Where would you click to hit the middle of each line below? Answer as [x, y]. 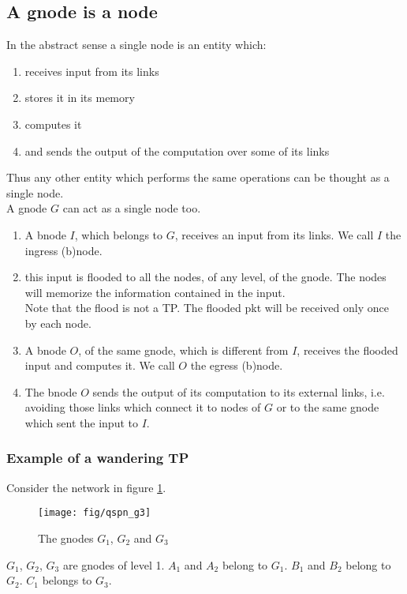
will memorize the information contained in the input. [155, 292]
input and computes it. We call [100, 365]
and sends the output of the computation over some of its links [177, 150]
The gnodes [66, 538]
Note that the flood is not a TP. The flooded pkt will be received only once [207, 308]
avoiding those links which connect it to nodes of [143, 407]
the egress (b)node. [237, 365]
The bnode [51, 391]
